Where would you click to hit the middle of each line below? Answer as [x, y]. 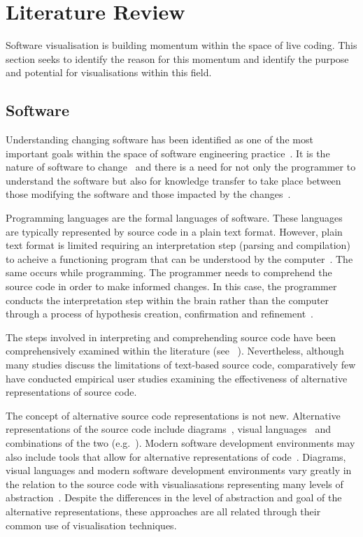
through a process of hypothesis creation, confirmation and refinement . [159, 314]
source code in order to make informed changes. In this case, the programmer [171, 286]
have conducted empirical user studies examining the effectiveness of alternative [177, 378]
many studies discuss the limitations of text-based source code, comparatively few [181, 365]
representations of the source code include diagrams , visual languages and [168, 429]
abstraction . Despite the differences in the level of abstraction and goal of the [174, 497]
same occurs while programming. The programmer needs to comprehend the [169, 272]
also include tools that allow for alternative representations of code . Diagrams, [176, 456]
